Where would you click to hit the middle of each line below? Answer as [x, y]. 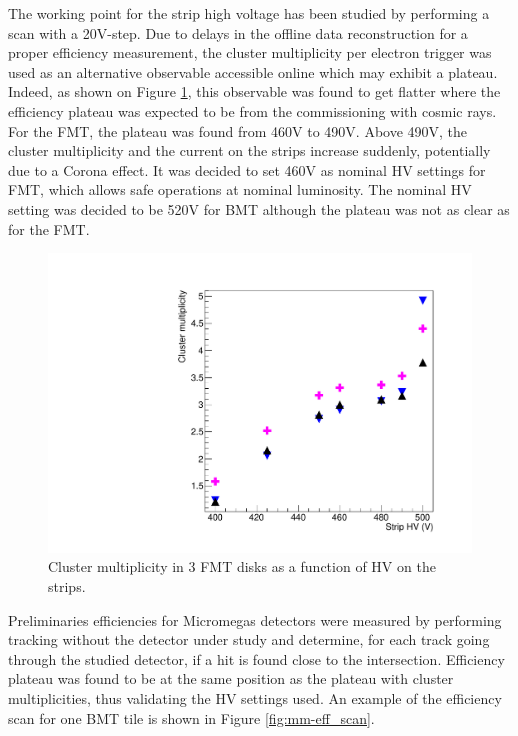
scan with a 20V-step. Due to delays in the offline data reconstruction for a [238, 32]
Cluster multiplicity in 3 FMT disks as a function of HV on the [242, 566]
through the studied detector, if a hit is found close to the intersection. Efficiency [256, 658]
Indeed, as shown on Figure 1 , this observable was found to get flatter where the [254, 91]
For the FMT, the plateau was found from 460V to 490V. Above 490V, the [238, 130]
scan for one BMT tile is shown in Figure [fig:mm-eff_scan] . [191, 717]
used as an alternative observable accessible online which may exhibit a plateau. [253, 71]
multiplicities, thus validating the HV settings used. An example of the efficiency [255, 697]
